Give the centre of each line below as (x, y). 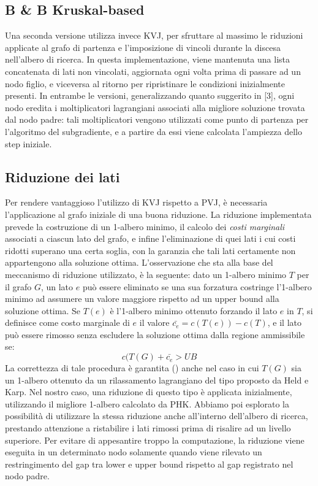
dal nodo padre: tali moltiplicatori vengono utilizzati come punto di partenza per (157, 119)
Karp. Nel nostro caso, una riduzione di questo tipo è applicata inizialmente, (149, 392)
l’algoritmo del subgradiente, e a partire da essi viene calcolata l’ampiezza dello (153, 131)
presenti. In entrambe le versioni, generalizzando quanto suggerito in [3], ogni (150, 95)
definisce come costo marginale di (67, 322)
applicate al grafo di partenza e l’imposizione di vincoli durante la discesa (143, 47)
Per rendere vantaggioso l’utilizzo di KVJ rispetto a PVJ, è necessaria (136, 202)
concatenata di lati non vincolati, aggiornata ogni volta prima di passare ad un (153, 71)
